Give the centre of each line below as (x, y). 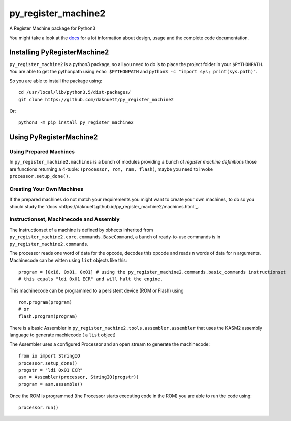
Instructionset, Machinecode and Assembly (64, 219)
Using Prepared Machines (42, 151)
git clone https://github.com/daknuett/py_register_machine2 (96, 100)
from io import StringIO (49, 356)
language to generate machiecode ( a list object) (63, 335)
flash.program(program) (48, 316)
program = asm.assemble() (51, 384)
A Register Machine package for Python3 (53, 28)
